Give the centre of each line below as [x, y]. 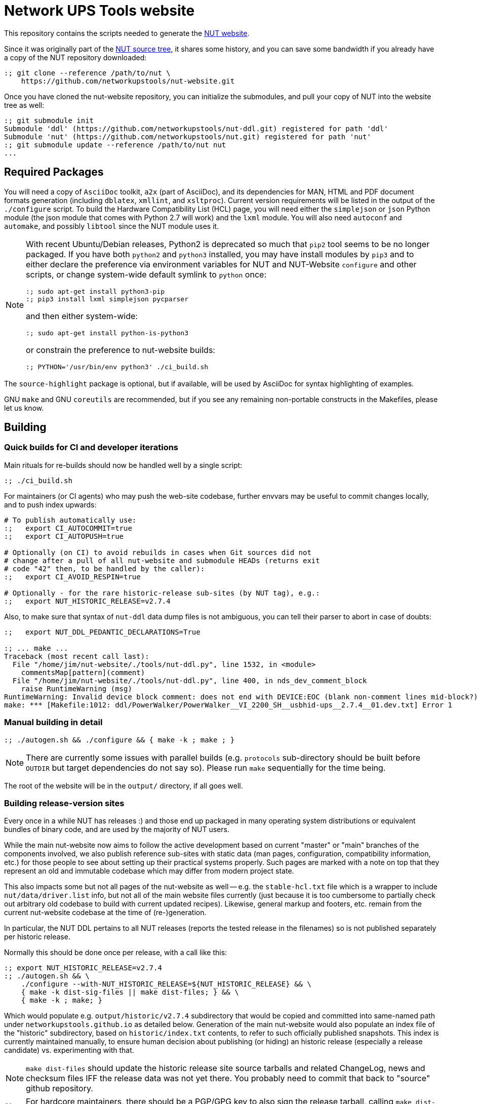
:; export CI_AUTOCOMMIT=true [68, 528]
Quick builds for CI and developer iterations [91, 447]
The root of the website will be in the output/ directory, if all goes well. [124, 785]
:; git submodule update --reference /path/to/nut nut [115, 145]
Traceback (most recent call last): [77, 656]
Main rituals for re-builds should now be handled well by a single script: [123, 465]
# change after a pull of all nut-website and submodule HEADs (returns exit [162, 560]
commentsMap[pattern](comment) [83, 672]
